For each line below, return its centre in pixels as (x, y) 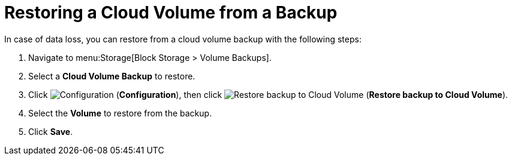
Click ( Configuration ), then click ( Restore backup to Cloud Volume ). (268, 94)
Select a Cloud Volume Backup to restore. (112, 76)
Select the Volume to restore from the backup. (120, 113)
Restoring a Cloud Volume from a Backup (171, 13)
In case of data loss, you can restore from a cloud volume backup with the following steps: (183, 39)
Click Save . (51, 131)
